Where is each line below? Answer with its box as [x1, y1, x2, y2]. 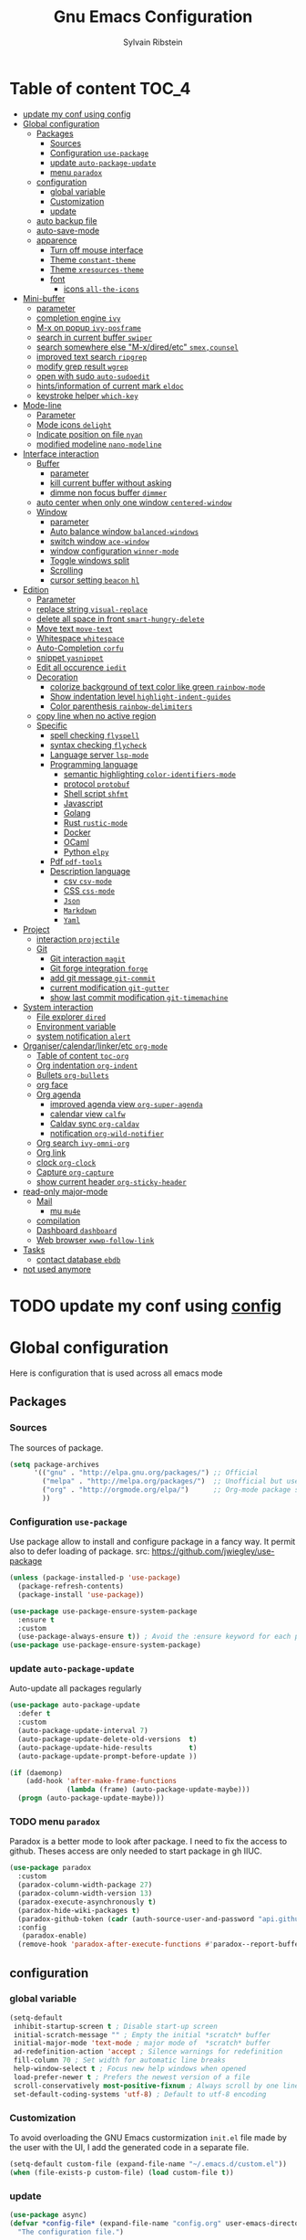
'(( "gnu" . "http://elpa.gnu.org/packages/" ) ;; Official [33, 1468, 259, 1477]
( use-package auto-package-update [9, 1701, 141, 1710]
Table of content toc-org [36, 1050, 129, 1061]
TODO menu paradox [9, 1815, 100, 1828]
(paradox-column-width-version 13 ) [17, 1889, 153, 1898]
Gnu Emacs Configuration [53, 6, 253, 27]
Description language [49, 865, 130, 876]
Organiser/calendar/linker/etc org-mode [22, 1040, 168, 1051]
